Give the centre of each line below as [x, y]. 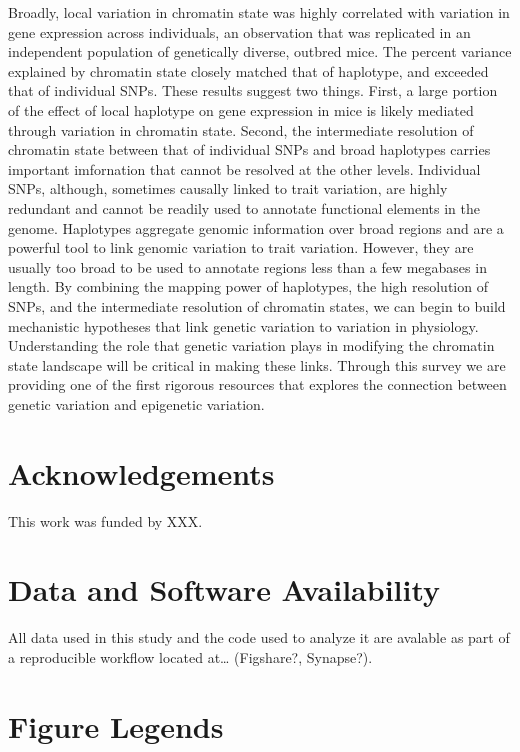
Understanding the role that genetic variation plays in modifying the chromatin [251, 345]
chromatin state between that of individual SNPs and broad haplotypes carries [249, 149]
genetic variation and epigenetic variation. [136, 403]
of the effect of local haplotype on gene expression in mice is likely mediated [241, 109]
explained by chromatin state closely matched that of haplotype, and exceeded [248, 70]
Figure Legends [116, 725]
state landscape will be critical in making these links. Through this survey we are [257, 364]
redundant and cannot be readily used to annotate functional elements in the [244, 207]
